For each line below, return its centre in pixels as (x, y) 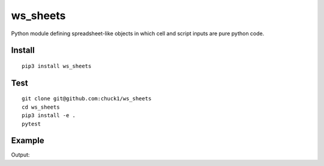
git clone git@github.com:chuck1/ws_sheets (87, 99)
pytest (31, 124)
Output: (20, 155)
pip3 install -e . (49, 116)
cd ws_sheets (41, 107)
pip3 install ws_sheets (57, 66)
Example (28, 141)
